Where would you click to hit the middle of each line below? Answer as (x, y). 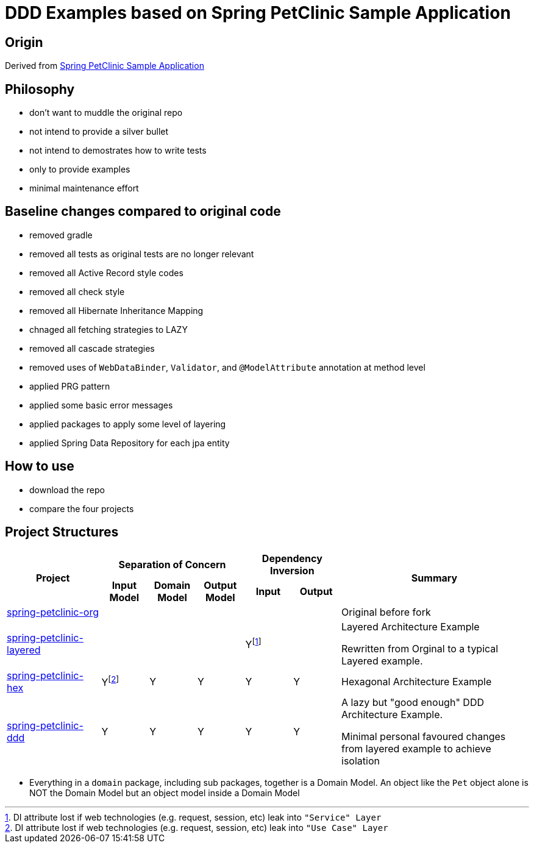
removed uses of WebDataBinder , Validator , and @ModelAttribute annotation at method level (227, 367)
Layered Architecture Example (411, 626)
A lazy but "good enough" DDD (413, 702)
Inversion (292, 570)
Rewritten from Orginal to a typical (420, 648)
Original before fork (386, 612)
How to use (40, 466)
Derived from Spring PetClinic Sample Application (105, 66)
